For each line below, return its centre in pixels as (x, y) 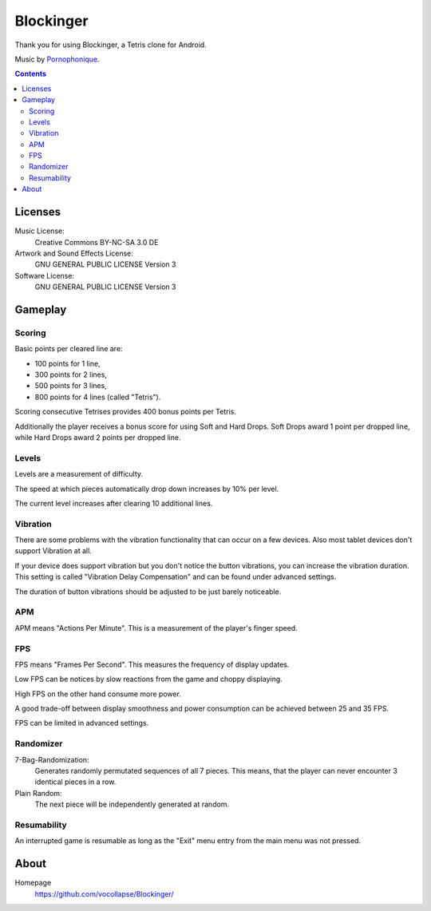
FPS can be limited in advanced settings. (82, 723)
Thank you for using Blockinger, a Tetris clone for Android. (111, 45)
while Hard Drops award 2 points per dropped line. (98, 437)
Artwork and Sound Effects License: (74, 253)
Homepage (33, 883)
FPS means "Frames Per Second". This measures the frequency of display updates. (152, 664)
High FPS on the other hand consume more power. (98, 694)
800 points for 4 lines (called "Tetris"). (98, 397)
